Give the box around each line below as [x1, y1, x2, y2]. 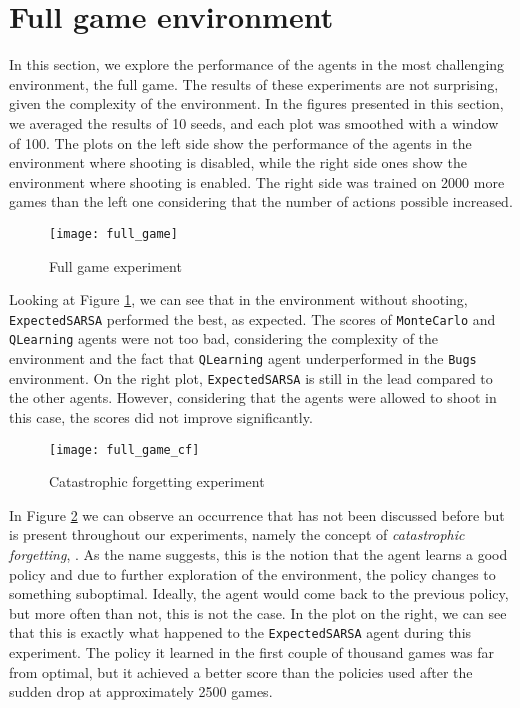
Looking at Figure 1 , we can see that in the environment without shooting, [9, 289, 468, 310]
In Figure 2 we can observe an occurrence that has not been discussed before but [9, 504, 505, 525]
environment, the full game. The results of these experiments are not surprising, [9, 73, 499, 94]
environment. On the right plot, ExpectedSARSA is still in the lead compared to [9, 367, 493, 388]
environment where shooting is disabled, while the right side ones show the [9, 152, 467, 173]
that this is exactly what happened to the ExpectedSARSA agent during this [9, 622, 472, 643]
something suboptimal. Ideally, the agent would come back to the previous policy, [9, 583, 509, 604]
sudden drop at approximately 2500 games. [9, 681, 273, 702]
